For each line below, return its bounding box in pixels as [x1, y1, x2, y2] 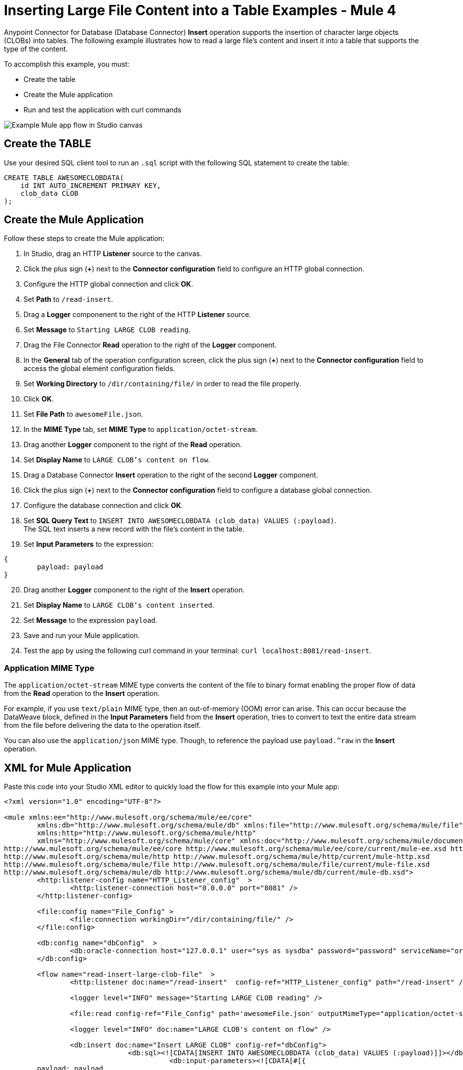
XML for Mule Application [4, 761, 131, 774]
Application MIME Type [4, 663, 95, 673]
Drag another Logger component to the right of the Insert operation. [24, 586, 245, 594]
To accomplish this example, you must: [4, 59, 129, 68]
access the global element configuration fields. [24, 364, 175, 373]
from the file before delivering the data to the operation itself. [4, 721, 201, 730]
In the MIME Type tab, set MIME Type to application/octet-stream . [24, 425, 257, 434]
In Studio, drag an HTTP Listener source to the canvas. [24, 249, 202, 258]
